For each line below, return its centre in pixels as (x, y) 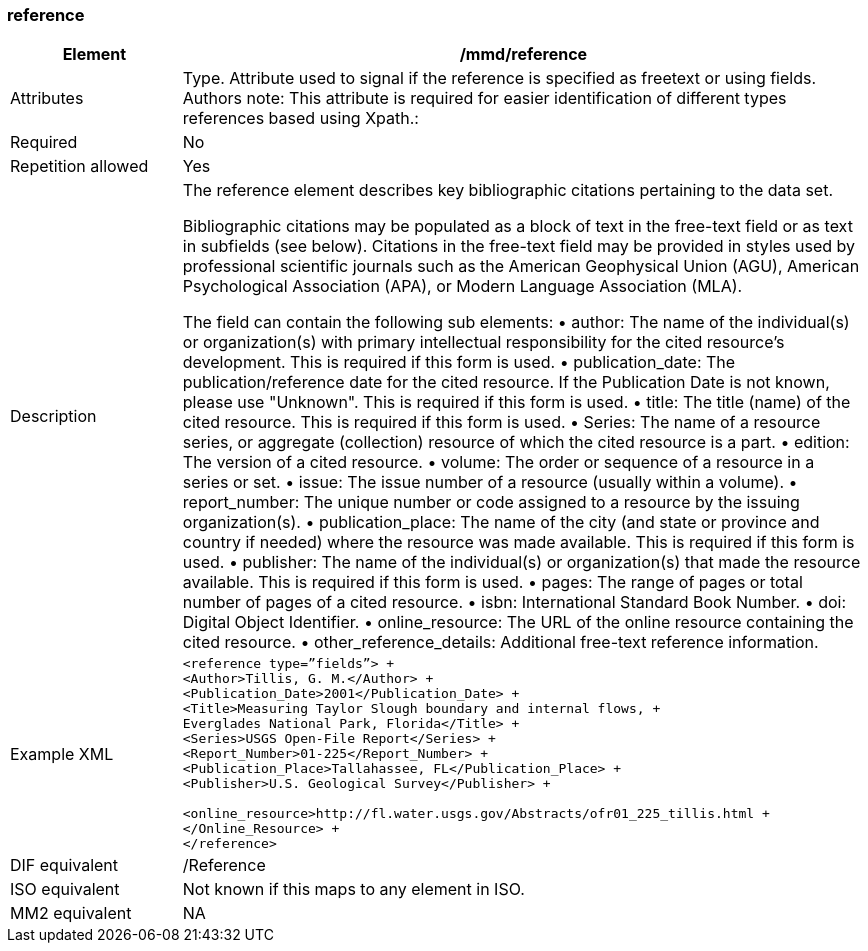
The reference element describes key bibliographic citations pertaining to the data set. (507, 190)
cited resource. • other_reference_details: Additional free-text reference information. (500, 642)
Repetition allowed (79, 166)
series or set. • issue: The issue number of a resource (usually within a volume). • (490, 482)
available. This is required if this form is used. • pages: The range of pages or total (492, 582)
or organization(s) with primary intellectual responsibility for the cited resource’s (483, 342)
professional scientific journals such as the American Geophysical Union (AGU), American (521, 266)
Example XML (62, 753)
